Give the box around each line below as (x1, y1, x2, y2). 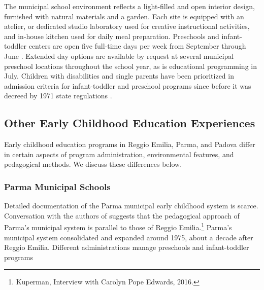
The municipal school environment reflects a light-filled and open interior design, (4, 1, 255, 11)
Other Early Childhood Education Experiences (4, 115, 255, 131)
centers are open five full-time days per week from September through (28, 41, 246, 51)
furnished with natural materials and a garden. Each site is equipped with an (4, 11, 244, 21)
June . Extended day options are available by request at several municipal (4, 50, 234, 61)
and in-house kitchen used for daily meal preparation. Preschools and (4, 30, 219, 41)
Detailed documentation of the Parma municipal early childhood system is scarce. (4, 200, 258, 211)
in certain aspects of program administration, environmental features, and (4, 149, 234, 159)
